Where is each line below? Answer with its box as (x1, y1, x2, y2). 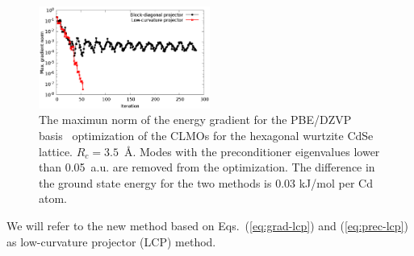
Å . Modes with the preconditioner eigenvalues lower (123, 142, 380, 159)
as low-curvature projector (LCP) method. (6, 233, 216, 250)
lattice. (39, 142, 73, 159)
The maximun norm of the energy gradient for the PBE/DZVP (39, 111, 352, 128)
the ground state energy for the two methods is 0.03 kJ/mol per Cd (39, 174, 373, 191)
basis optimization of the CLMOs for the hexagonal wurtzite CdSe (39, 127, 374, 144)
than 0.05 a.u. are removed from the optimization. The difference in (39, 159, 375, 175)
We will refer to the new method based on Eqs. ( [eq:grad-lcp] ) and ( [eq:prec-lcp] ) (6, 217, 408, 233)
